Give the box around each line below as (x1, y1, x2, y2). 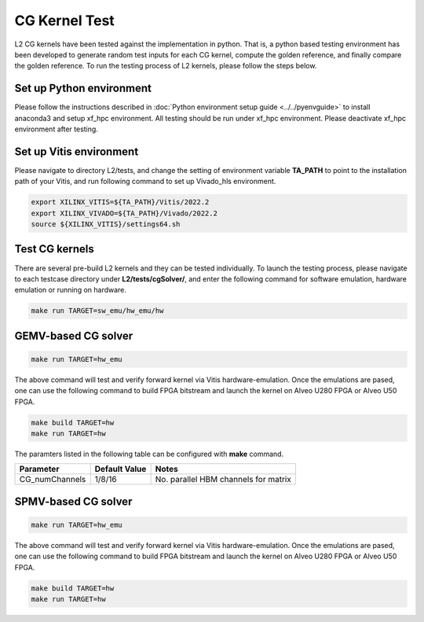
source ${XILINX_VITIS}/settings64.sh (31, 220, 181, 229)
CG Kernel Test (14, 12, 115, 29)
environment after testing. (14, 124, 98, 134)
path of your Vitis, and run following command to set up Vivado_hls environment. (14, 177, 276, 186)
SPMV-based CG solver (14, 495, 133, 508)
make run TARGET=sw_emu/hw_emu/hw (31, 307, 164, 315)
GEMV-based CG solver (14, 329, 133, 342)
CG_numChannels (19, 474, 86, 485)
